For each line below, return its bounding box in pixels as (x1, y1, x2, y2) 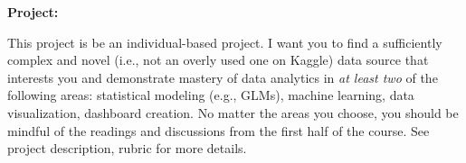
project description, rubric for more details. (7, 139, 247, 158)
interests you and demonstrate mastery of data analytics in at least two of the (7, 68, 438, 86)
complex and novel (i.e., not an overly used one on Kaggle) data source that (7, 50, 429, 69)
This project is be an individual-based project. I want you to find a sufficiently (7, 32, 442, 51)
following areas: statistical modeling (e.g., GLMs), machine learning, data (7, 86, 414, 104)
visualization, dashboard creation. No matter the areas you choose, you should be (7, 103, 459, 122)
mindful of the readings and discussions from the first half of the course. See (7, 121, 430, 140)
